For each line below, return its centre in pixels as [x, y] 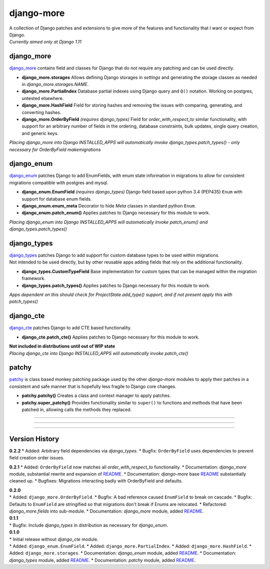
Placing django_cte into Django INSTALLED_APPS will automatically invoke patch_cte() [99, 353]
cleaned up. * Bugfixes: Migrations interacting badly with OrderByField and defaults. [96, 481]
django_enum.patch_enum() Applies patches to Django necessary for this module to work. [116, 213]
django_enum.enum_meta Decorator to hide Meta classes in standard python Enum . [109, 206]
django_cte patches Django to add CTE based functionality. [70, 328]
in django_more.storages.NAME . [55, 84]
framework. [34, 278]
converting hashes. [41, 112]
